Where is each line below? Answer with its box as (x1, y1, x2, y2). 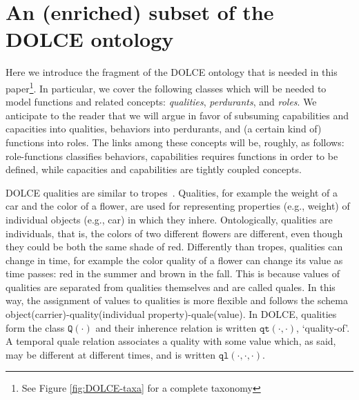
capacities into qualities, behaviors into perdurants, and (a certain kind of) (6, 121, 322, 136)
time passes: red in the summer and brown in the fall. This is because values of (6, 266, 340, 281)
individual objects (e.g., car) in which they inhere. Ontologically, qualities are (6, 212, 333, 226)
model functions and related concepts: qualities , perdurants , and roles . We (6, 94, 317, 109)
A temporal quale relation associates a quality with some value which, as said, (6, 334, 336, 348)
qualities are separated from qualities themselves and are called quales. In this (6, 279, 336, 294)
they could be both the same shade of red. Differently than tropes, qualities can (6, 239, 343, 254)
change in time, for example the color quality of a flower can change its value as (6, 252, 343, 267)
